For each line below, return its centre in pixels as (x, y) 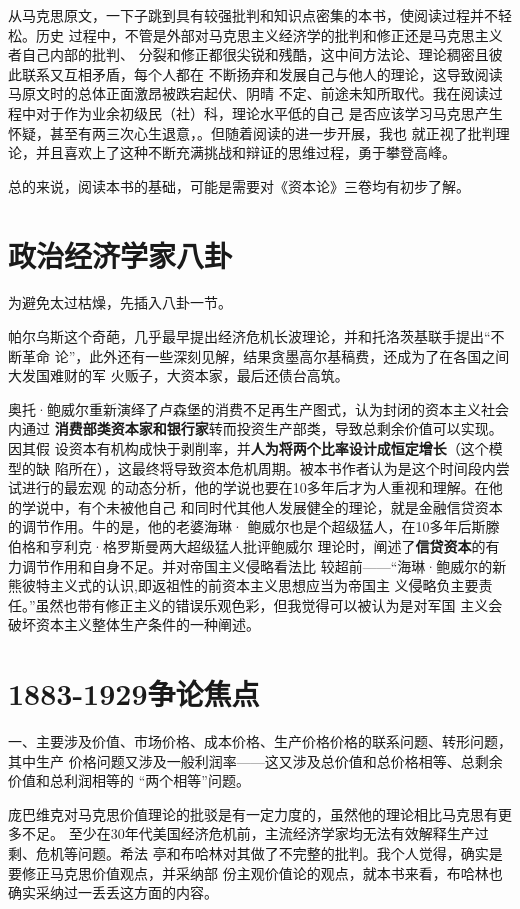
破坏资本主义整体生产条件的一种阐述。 (134, 624)
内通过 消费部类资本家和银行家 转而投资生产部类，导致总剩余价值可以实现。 (255, 428)
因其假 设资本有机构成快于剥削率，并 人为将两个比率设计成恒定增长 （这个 (248, 448)
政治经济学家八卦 (120, 254)
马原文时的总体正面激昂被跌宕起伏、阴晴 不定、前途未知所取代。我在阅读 (248, 93)
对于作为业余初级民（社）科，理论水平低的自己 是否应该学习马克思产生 (269, 112)
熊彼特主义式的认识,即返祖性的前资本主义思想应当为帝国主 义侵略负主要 (243, 585)
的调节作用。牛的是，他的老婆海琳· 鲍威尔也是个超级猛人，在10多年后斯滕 (254, 526)
